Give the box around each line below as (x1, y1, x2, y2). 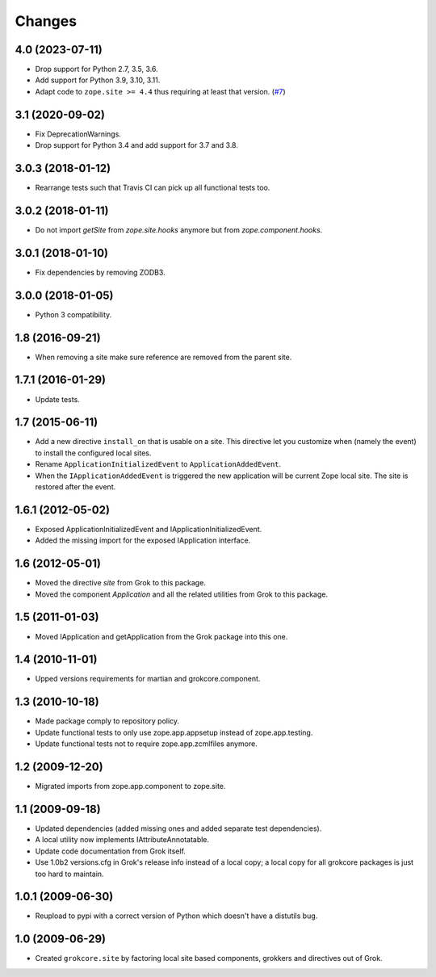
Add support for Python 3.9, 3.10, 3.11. (35, 75, 161, 85)
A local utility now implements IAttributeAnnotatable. (35, 835, 210, 845)
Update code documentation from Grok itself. (35, 846, 186, 856)
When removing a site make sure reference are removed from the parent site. (35, 352, 292, 362)
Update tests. (35, 394, 80, 404)
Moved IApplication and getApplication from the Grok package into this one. (35, 631, 288, 641)
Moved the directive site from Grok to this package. (35, 578, 206, 588)
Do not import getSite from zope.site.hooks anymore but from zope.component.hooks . (35, 224, 323, 234)
